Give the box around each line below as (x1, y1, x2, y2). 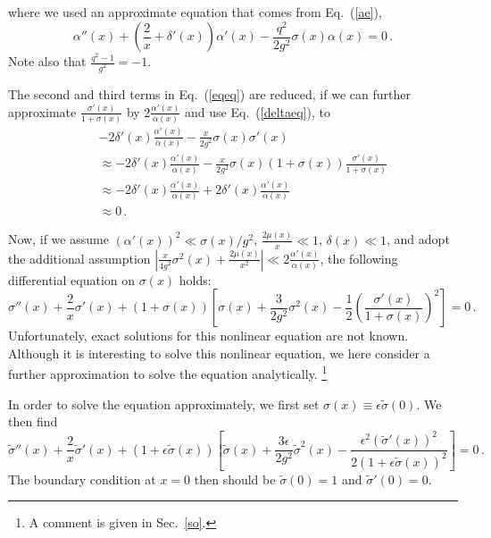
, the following (320, 248, 398, 267)
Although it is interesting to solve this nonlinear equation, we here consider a (8, 343, 430, 362)
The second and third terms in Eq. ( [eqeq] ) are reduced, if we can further (8, 85, 411, 104)
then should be (194, 469, 276, 488)
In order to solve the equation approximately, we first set (8, 394, 320, 413)
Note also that (8, 52, 87, 71)
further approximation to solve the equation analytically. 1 (8, 362, 328, 383)
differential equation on (8, 270, 136, 289)
